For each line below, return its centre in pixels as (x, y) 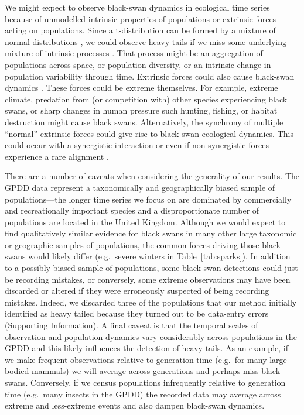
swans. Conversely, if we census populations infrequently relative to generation (145, 382)
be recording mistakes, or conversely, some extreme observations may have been (148, 279)
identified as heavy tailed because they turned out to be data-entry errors (137, 313)
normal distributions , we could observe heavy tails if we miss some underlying (146, 41)
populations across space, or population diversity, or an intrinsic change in (138, 64)
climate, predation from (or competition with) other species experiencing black (146, 99)
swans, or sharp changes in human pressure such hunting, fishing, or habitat (141, 110)
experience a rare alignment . (57, 156)
